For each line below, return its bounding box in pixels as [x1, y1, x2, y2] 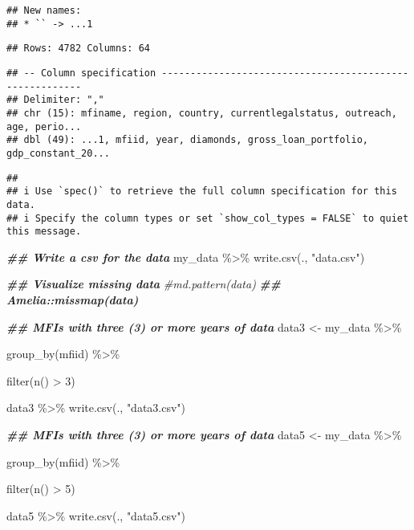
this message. [6, 226, 82, 238]
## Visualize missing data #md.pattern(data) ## [6, 275, 281, 292]
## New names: [6, 5, 82, 16]
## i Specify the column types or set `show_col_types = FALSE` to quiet [6, 212, 409, 224]
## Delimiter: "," [6, 94, 104, 106]
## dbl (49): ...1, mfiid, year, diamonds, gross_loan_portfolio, [6, 134, 369, 146]
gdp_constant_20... [6, 147, 110, 159]
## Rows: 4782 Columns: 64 [6, 43, 150, 55]
